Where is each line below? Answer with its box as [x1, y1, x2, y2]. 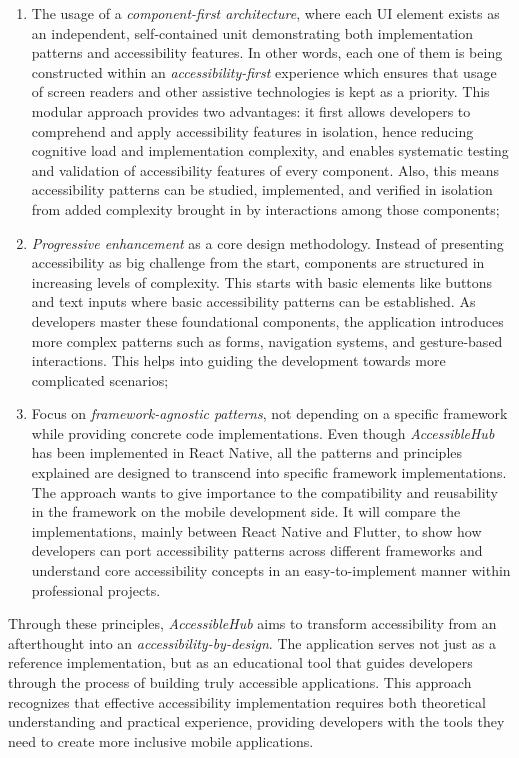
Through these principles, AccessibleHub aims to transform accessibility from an [8, 613, 497, 634]
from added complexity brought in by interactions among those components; [31, 198, 500, 219]
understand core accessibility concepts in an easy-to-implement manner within [31, 560, 511, 581]
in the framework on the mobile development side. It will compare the [31, 501, 461, 522]
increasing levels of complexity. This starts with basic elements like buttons [31, 271, 493, 292]
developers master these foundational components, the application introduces [31, 310, 504, 331]
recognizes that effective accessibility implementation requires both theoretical [8, 691, 486, 712]
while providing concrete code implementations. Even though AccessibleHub [31, 422, 495, 443]
